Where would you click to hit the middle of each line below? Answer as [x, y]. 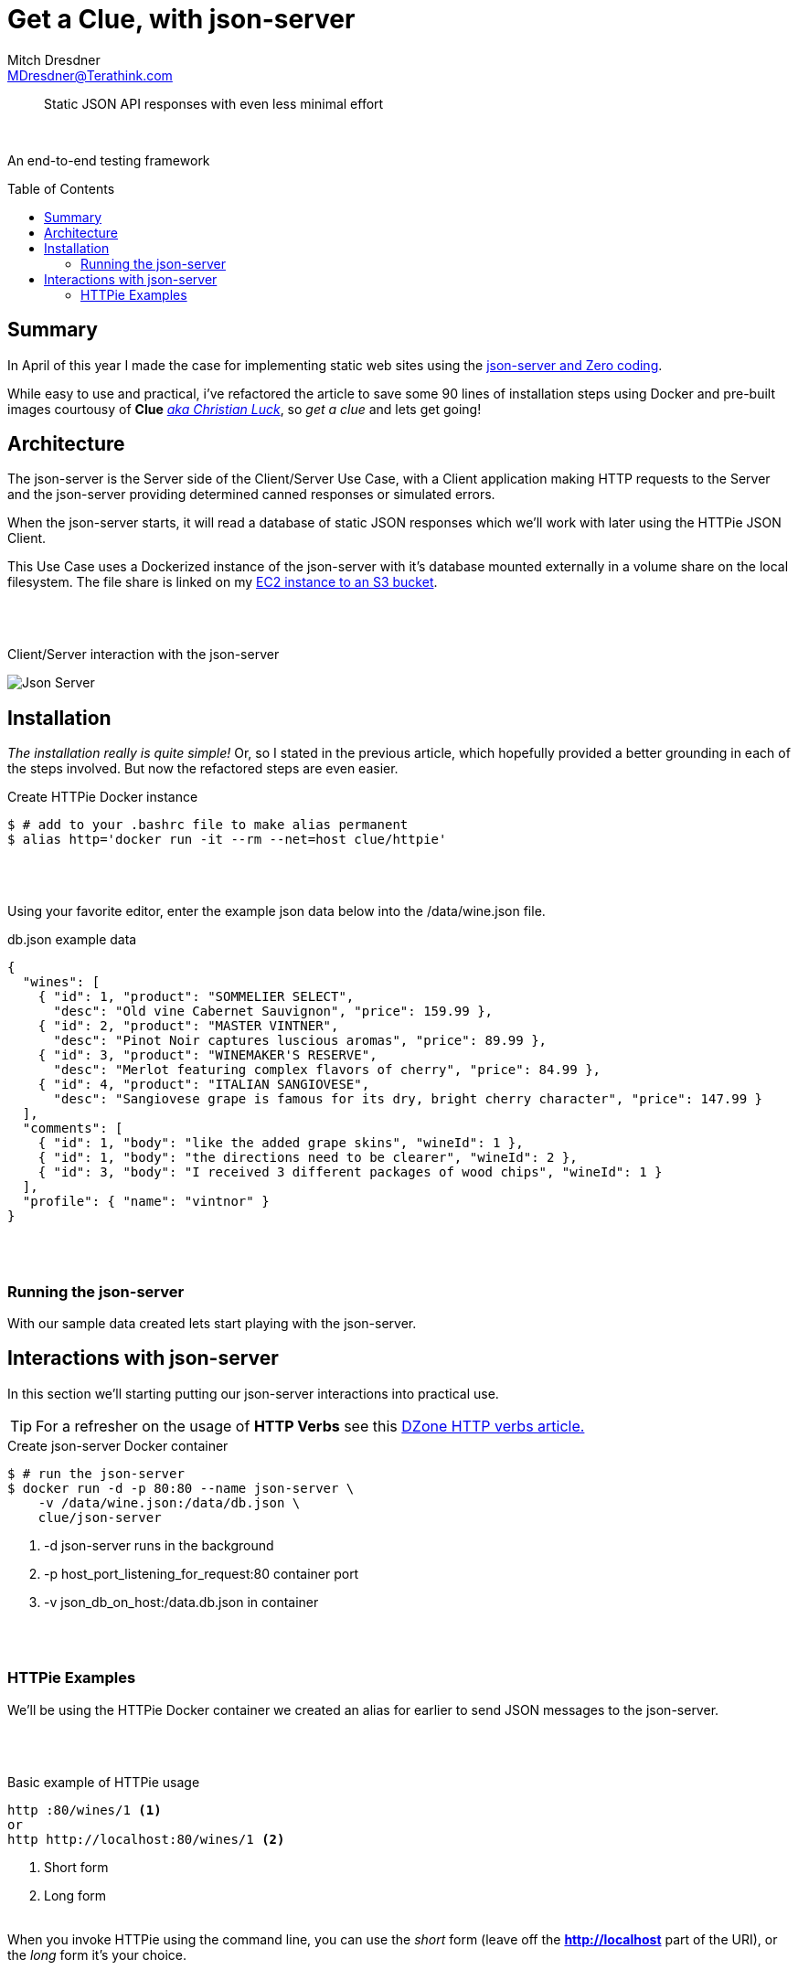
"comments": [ [73, 1129]
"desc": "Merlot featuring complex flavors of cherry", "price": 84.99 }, [327, 1070]
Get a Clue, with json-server [181, 19]
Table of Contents [61, 188]
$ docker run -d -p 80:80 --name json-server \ [181, 1488]
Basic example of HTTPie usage [104, 1782]
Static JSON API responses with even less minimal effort [214, 103]
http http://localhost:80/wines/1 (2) [146, 1839]
